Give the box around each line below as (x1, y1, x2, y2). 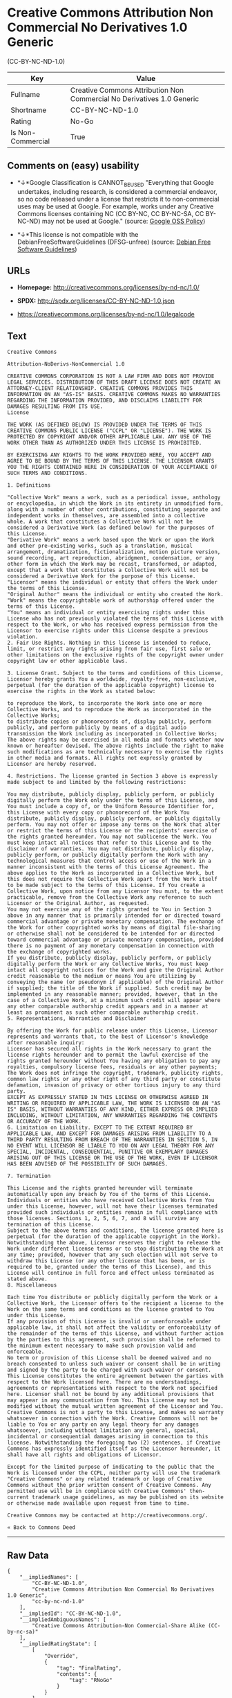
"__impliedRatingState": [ (19, 1640, 97, 1647)
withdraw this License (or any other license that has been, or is (7, 1258, 206, 1264)
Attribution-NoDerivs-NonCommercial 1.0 (7, 361, 126, 368)
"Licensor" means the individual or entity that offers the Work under (7, 579, 217, 586)
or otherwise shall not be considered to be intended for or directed (7, 930, 215, 938)
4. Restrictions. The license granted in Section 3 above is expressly (7, 773, 217, 780)
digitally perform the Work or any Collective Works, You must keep (7, 960, 209, 967)
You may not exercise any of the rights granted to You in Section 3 (7, 906, 212, 913)
